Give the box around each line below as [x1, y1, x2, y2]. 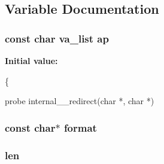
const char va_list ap [5, 31, 109, 45]
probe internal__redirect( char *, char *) [5, 95, 154, 107]
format [63, 120, 97, 135]
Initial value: [5, 54, 58, 66]
